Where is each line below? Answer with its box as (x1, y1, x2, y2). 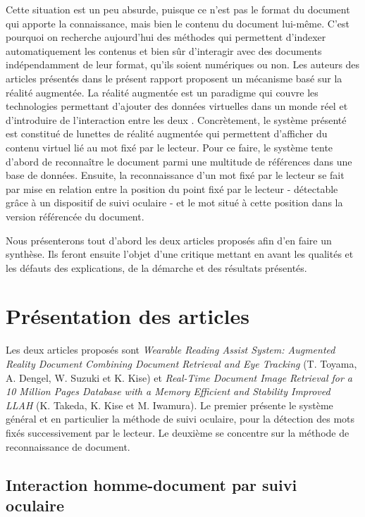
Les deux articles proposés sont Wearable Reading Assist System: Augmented (6, 342, 335, 357)
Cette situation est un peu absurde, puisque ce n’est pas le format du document (6, 2, 350, 16)
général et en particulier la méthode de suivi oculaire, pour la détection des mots (6, 411, 355, 426)
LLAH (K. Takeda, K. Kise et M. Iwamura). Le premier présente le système (6, 397, 333, 412)
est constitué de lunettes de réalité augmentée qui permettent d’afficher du (6, 126, 328, 141)
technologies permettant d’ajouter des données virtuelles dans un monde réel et (6, 99, 348, 113)
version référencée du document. (6, 208, 144, 223)
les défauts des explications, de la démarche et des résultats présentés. (6, 260, 307, 275)
